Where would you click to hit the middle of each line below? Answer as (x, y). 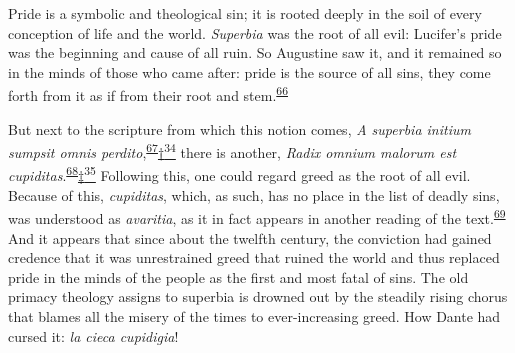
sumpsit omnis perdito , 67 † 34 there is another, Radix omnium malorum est (232, 150)
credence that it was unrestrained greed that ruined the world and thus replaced (254, 257)
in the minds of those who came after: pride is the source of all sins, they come (249, 71)
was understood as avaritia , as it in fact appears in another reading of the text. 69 (257, 216)
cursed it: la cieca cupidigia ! (93, 335)
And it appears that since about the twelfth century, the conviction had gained (250, 237)
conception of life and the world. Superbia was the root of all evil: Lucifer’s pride (255, 32)
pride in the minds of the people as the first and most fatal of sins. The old (238, 276)
